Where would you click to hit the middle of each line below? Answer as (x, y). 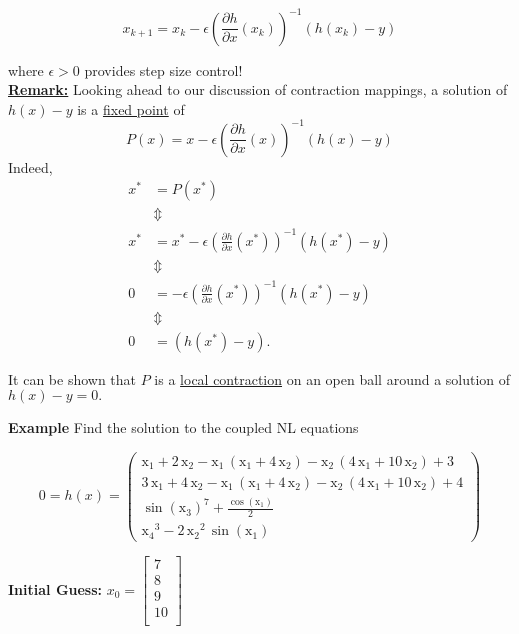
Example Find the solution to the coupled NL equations (183, 427)
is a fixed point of (131, 108)
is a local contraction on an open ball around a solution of (332, 378)
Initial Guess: (55, 588)
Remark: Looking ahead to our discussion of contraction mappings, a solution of (258, 89)
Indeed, (30, 166)
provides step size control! (163, 69)
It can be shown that (72, 378)
